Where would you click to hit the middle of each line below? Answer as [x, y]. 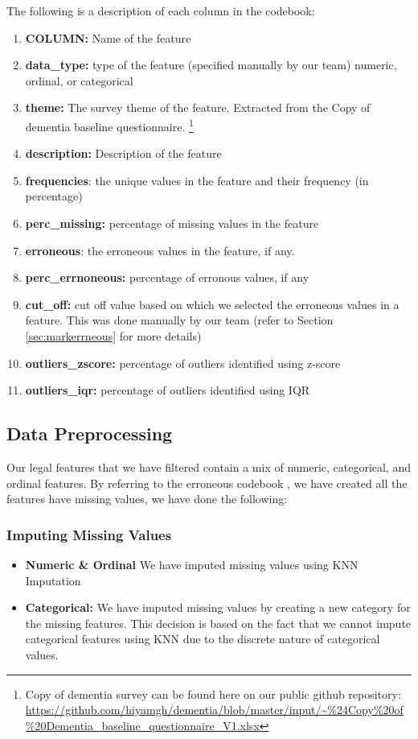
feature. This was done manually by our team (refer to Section [179, 320]
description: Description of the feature [123, 153]
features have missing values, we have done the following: [147, 499]
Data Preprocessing [90, 433]
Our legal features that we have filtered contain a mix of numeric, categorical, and [209, 467]
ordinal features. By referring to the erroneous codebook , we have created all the [207, 483]
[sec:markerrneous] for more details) [113, 335]
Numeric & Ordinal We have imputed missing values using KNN [192, 564]
